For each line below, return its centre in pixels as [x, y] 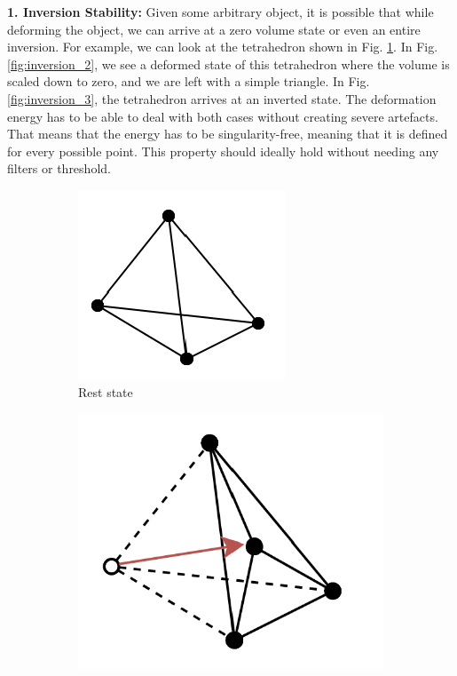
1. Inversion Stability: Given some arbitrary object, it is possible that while [221, 12]
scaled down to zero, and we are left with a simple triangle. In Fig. [189, 81]
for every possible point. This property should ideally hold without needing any [223, 151]
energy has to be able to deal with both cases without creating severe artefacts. [223, 116]
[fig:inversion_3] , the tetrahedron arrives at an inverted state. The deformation [222, 98]
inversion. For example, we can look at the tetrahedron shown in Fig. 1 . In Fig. [223, 47]
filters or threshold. [59, 168]
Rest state [106, 391]
